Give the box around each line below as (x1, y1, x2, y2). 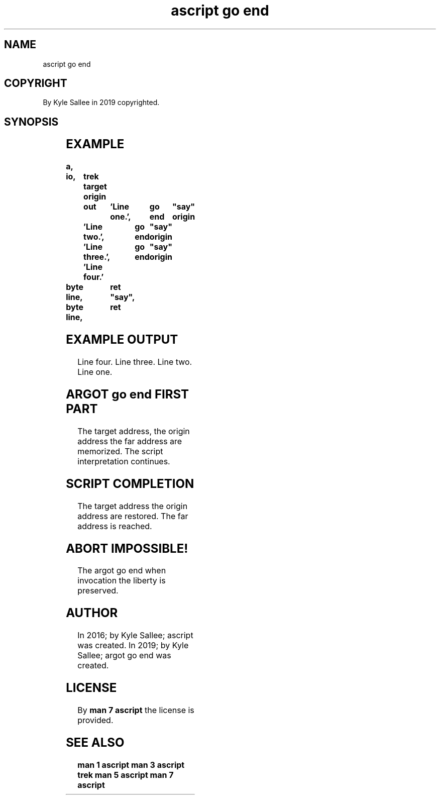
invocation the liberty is (77, 575, 166, 586)
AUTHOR (66, 606, 118, 621)
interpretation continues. (77, 456, 170, 466)
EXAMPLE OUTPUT (66, 332, 178, 347)
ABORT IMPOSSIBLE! (66, 541, 188, 556)
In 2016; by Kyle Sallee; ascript (77, 630, 193, 641)
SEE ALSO (66, 735, 125, 750)
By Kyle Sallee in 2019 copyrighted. (43, 98, 160, 107)
